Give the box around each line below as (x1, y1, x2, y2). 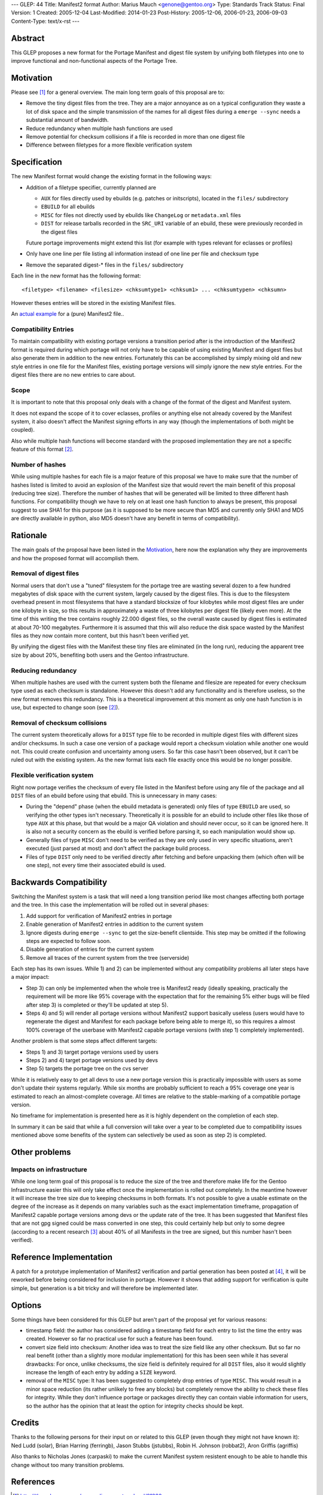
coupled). (11, 426, 35, 434)
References (11, 1477, 55, 1487)
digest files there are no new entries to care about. (11, 371, 136, 379)
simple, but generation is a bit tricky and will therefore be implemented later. (11, 1285, 199, 1292)
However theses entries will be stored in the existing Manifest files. (11, 299, 176, 306)
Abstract (11, 33, 45, 43)
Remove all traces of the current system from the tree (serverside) (26, 954, 190, 961)
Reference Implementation (11, 1252, 113, 1262)
